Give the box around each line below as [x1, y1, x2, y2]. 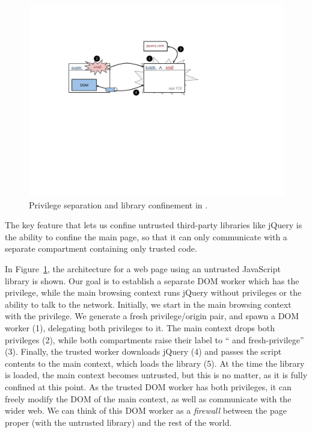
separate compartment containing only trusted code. [5, 242, 197, 255]
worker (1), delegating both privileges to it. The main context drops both [5, 321, 275, 334]
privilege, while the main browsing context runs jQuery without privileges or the [5, 286, 302, 299]
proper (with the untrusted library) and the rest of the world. [5, 416, 232, 428]
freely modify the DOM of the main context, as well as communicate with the [5, 392, 292, 405]
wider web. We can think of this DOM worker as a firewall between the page [5, 404, 287, 417]
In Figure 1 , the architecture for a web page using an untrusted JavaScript [5, 262, 281, 275]
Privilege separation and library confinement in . [29, 198, 208, 211]
